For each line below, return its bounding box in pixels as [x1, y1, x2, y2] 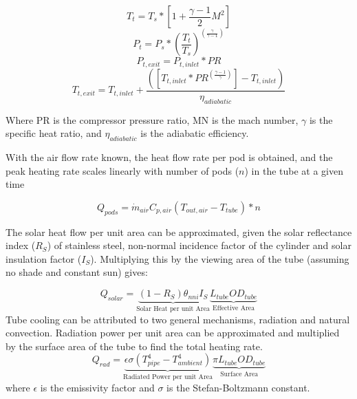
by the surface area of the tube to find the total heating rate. [6, 338, 263, 353]
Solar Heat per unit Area [136, 305, 210, 312]
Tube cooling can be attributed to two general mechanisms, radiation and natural [6, 312, 350, 326]
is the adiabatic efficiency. [140, 126, 249, 140]
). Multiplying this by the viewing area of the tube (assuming [90, 251, 349, 266]
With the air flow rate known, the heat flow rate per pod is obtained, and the [6, 150, 333, 164]
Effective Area [213, 305, 255, 312]
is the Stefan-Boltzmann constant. [166, 380, 310, 394]
